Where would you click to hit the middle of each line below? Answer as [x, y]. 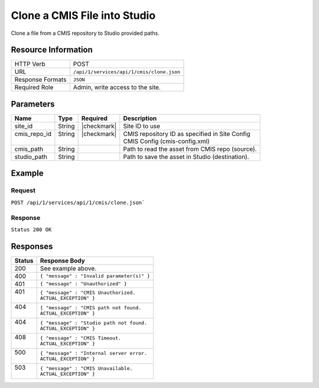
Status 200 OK [31, 229]
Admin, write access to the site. [117, 88]
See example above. [68, 268]
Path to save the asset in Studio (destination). [186, 157]
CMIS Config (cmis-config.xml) [166, 141]
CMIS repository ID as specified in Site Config [187, 134]
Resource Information [52, 50]
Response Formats [40, 80]
